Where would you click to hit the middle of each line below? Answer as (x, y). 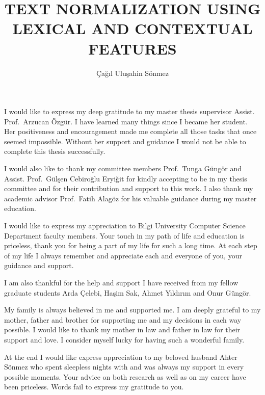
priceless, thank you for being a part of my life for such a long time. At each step (131, 245)
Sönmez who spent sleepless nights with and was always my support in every (124, 367)
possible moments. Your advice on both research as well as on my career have (125, 376)
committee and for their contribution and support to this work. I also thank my (129, 188)
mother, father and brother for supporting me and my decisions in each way (123, 319)
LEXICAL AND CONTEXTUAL (132, 28)
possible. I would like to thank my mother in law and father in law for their (122, 330)
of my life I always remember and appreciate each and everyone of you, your (123, 255)
